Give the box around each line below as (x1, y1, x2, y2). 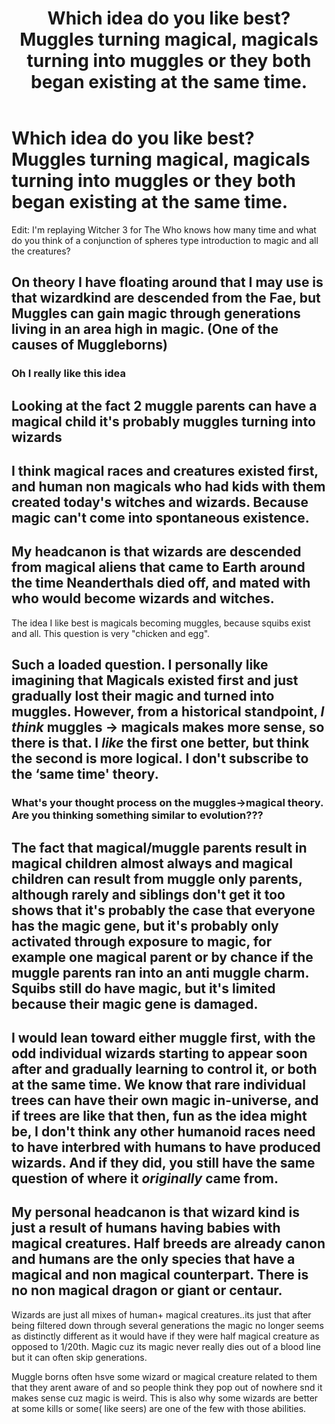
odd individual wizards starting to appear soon (11, 1045, 308, 1062)
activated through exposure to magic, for (11, 933, 273, 950)
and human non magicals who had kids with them (11, 478, 326, 496)
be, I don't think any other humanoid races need (11, 1123, 316, 1140)
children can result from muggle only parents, (11, 870, 303, 887)
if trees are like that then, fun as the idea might (11, 1107, 308, 1124)
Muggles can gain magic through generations (11, 305, 301, 322)
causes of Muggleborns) (11, 337, 168, 354)
